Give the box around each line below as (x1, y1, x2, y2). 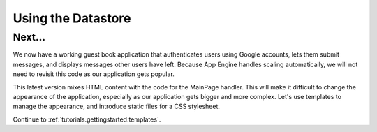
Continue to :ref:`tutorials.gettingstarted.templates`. (13, 115, 161, 124)
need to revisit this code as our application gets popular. (13, 70, 175, 78)
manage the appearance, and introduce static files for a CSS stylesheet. (13, 102, 220, 111)
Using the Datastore (13, 10, 131, 26)
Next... (13, 31, 45, 43)
